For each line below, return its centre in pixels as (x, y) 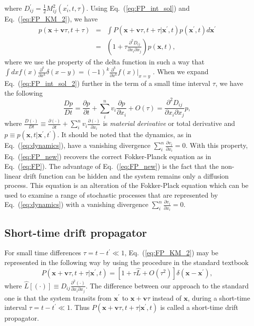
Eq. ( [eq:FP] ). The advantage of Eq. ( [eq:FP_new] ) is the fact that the (112, 166)
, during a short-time (219, 297)
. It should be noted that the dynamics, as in (124, 134)
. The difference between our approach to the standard (167, 285)
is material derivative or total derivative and (169, 123)
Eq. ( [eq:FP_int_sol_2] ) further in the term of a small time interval (107, 83)
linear (13, 175)
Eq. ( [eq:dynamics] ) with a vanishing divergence (77, 204)
